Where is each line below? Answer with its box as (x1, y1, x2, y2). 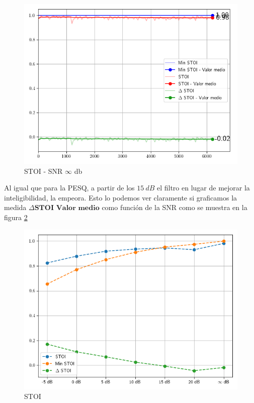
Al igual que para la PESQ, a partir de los (4, 182, 135, 193)
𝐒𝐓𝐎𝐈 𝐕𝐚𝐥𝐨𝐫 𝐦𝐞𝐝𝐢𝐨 (34, 205, 100, 212)
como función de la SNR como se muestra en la (102, 202, 247, 213)
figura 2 (4, 212, 28, 222)
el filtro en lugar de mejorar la (156, 182, 250, 193)
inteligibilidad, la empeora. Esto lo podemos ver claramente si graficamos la (4, 192, 237, 203)
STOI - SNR (24, 165, 63, 176)
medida (4, 202, 27, 213)
